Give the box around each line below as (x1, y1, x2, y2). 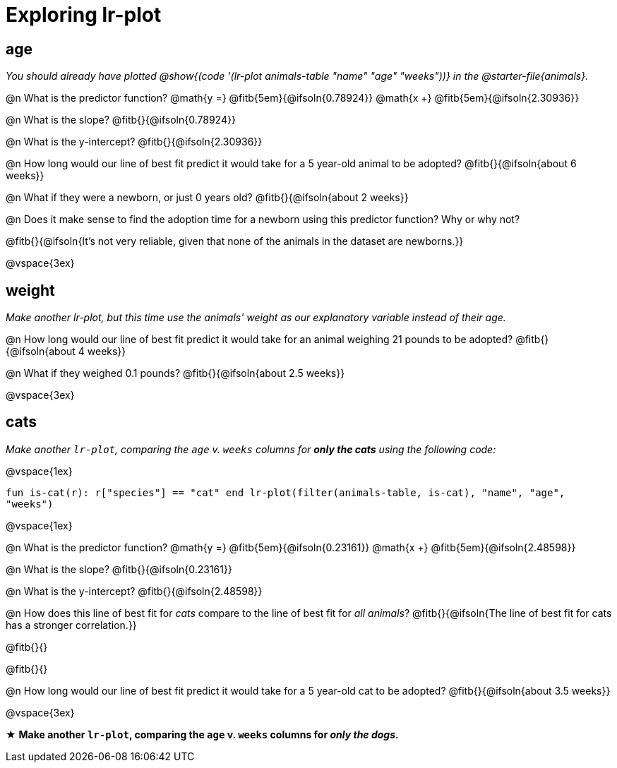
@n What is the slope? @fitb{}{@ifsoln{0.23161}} (6, 563, 232, 575)
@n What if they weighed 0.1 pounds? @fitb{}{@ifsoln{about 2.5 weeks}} (6, 367, 345, 380)
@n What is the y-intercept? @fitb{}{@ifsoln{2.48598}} (6, 584, 263, 597)
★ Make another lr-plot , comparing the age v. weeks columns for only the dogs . (6, 728, 399, 740)
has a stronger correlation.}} (6, 618, 137, 631)
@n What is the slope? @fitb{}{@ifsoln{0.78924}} (6, 114, 236, 126)
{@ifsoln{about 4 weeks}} (6, 345, 126, 358)
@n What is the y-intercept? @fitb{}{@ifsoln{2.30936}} (6, 136, 263, 148)
